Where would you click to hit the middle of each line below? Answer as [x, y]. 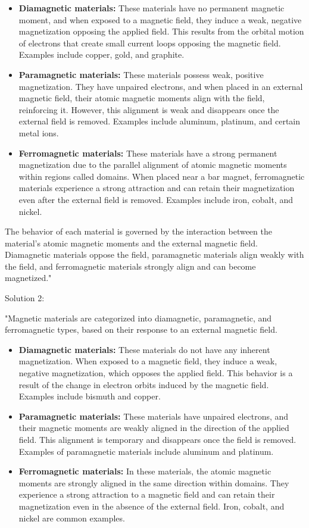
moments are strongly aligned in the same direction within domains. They [154, 482]
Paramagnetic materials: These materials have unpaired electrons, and [154, 416]
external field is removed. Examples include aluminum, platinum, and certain [160, 121]
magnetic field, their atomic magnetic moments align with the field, [142, 98]
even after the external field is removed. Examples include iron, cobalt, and [156, 199]
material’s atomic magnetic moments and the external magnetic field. [131, 243]
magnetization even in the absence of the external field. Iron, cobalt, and [152, 506]
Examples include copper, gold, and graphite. [102, 54]
